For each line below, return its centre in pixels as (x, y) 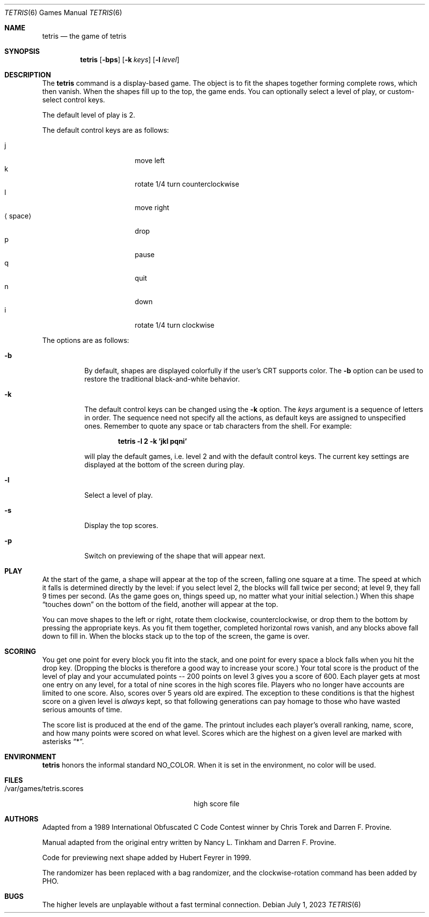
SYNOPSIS (22, 51)
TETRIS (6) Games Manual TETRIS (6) (63, 12)
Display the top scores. (121, 525)
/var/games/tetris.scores (44, 788)
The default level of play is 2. (89, 115)
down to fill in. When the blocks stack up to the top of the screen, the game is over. (176, 636)
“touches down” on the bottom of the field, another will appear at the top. (160, 604)
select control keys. (74, 100)
